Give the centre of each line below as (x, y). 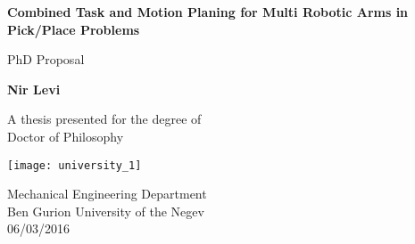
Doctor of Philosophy (66, 136)
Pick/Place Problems (74, 29)
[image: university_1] (75, 165)
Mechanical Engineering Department (107, 194)
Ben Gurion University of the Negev (106, 211)
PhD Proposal (46, 59)
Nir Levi (34, 89)
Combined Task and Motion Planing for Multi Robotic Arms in (208, 12)
